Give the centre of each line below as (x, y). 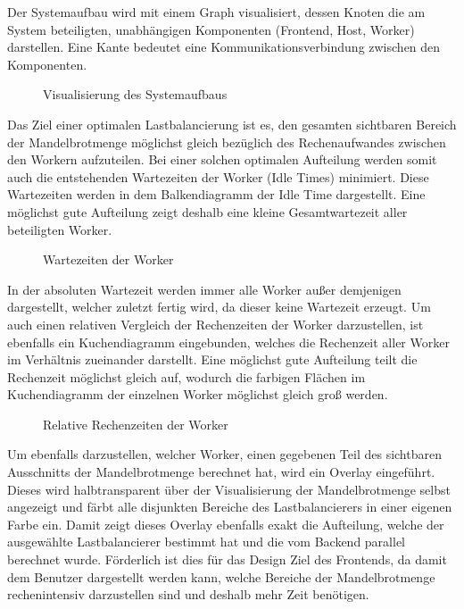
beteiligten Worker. (60, 229)
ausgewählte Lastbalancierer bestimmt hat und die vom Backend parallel (206, 542)
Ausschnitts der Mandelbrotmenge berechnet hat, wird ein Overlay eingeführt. (221, 472)
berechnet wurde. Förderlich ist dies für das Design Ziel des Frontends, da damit (227, 559)
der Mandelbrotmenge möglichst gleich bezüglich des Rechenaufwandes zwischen (227, 142)
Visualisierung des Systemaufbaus (135, 94)
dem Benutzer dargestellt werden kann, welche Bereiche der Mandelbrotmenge (221, 576)
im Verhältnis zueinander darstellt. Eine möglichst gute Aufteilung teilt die (212, 359)
